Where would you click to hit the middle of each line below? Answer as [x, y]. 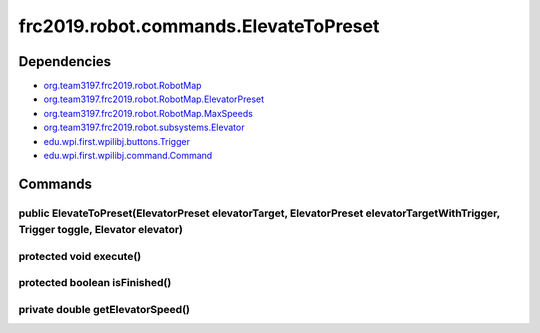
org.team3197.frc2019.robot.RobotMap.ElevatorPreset [154, 99]
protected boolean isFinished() [95, 283]
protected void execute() [80, 256]
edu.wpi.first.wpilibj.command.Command [128, 156]
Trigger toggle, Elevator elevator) [101, 229]
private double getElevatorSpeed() [104, 309]
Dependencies [65, 61]
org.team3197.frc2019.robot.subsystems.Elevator [144, 127]
